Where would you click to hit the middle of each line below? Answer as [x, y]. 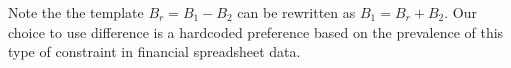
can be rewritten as [296, 12]
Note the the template [76, 12]
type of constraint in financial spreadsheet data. [154, 51]
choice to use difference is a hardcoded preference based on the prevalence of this [256, 31]
